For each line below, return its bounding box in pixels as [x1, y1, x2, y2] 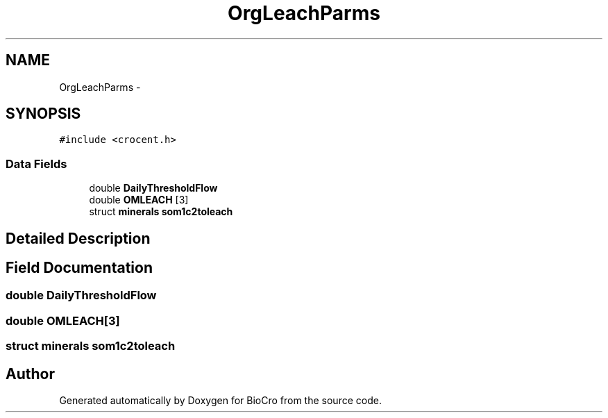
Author [6, 365, 55, 383]
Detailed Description [6, 229, 151, 247]
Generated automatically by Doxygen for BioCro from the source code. [59, 394, 382, 407]
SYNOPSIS [6, 105, 81, 123]
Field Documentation [6, 259, 153, 277]
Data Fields [6, 156, 67, 171]
